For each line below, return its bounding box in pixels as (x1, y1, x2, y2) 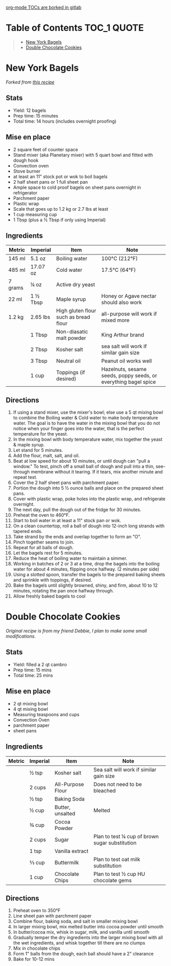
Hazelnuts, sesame (101, 366, 147, 373)
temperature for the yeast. (13, 431, 68, 437)
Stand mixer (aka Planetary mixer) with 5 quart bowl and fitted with (13, 152, 153, 158)
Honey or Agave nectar (101, 293, 157, 300)
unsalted (54, 810, 76, 817)
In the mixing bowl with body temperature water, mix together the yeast (13, 436, 163, 442)
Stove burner (13, 168, 41, 174)
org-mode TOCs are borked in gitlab (6, 5, 82, 10)
